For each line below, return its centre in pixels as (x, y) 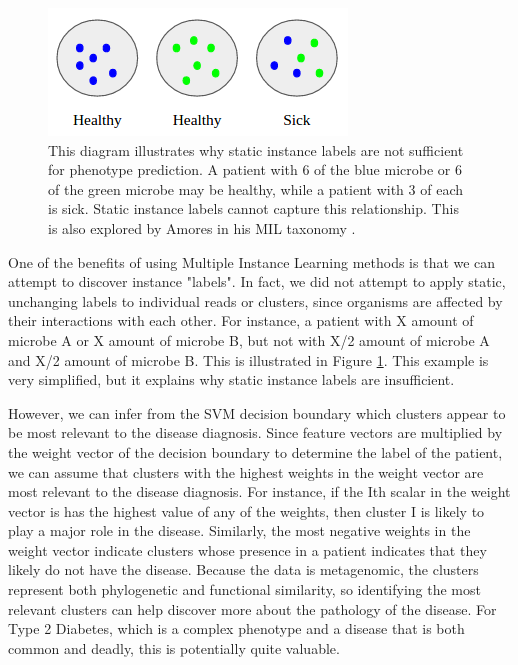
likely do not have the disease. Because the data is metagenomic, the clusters (243, 569)
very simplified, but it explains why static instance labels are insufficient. (231, 379)
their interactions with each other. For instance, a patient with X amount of (241, 320)
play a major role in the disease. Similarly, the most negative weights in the (239, 530)
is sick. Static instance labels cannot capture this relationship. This (253, 208)
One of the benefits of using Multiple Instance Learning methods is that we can (252, 261)
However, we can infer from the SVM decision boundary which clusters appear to (257, 412)
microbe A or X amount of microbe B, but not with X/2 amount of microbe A (249, 339)
